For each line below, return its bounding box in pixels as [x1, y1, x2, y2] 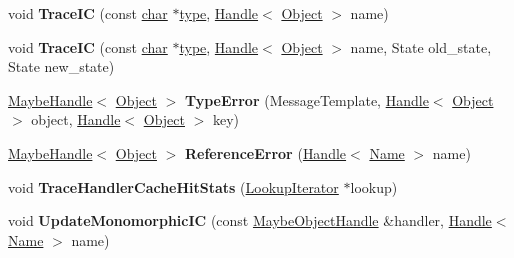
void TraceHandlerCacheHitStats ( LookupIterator [8, 176, 339, 197]
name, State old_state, [350, 36, 492, 57]
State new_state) [8, 56, 115, 77]
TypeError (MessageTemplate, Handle [184, 89, 429, 110]
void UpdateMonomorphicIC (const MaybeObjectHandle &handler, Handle [8, 210, 492, 231]
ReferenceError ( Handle [184, 142, 347, 163]
